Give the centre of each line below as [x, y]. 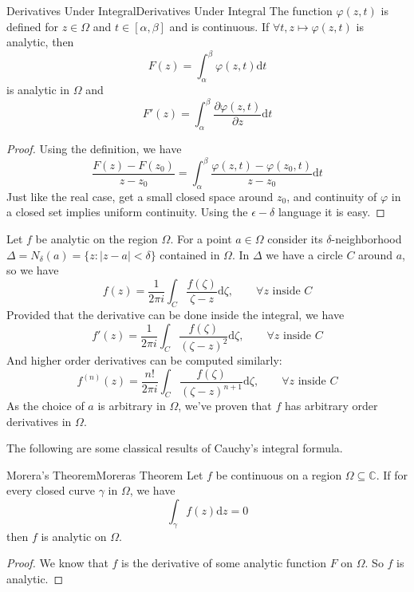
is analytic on [74, 536]
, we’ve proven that [225, 406]
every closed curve [51, 490]
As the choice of [45, 406]
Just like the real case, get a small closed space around [140, 196]
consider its [295, 239]
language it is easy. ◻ [331, 212]
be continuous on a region [279, 474]
